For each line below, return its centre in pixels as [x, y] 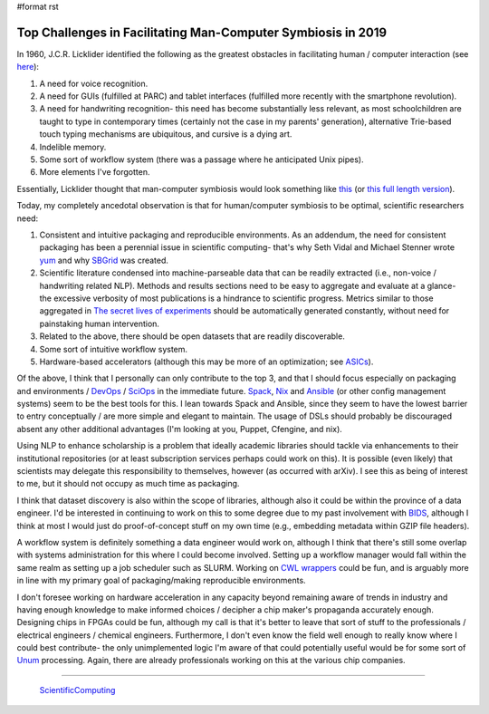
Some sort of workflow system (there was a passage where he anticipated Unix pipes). [201, 159]
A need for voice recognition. [94, 83]
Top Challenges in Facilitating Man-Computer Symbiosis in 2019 [202, 32]
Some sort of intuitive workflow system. [114, 349]
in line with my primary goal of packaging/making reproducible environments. [162, 581]
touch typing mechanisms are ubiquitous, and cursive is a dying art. [166, 134]
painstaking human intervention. [100, 323]
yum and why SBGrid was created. [104, 260]
